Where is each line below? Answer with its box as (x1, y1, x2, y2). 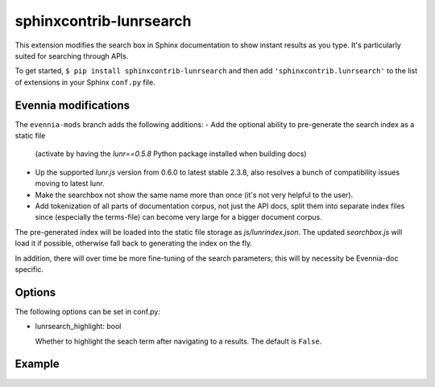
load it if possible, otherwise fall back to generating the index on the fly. (14, 238, 253, 249)
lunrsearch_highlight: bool (35, 322, 122, 331)
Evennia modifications (14, 98, 130, 112)
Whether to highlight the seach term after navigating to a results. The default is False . (35, 336, 322, 346)
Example (14, 357, 60, 371)
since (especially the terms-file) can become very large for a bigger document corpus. (35, 212, 322, 222)
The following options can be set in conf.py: (14, 307, 160, 316)
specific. (14, 264, 44, 274)
